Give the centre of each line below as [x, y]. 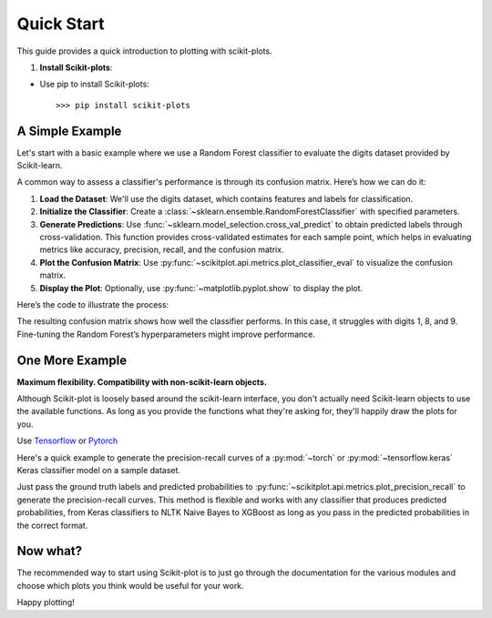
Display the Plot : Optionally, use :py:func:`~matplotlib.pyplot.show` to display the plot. [201, 288]
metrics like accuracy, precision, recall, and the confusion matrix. [162, 249]
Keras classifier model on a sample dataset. [99, 470]
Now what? [49, 551]
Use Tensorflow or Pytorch [67, 441]
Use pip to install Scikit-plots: [94, 84]
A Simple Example [69, 131]
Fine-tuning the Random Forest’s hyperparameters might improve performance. [166, 334]
